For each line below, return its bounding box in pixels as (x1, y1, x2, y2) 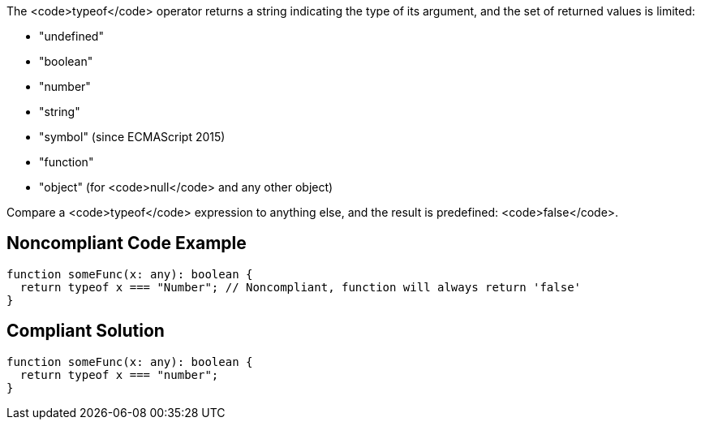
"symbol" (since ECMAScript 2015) (39, 130, 226, 144)
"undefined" (39, 29, 104, 43)
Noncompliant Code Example (6, 233, 247, 254)
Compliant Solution (6, 321, 165, 342)
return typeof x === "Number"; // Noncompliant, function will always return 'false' (19, 280, 582, 294)
